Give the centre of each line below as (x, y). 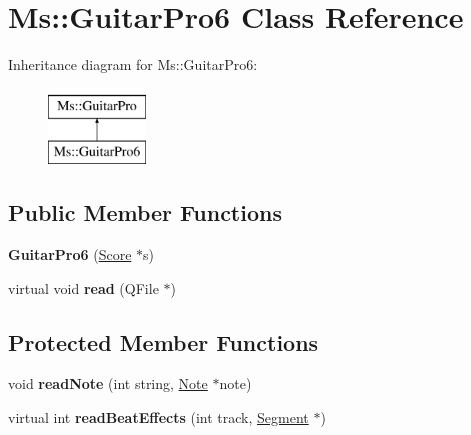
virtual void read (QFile (83, 287)
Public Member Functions (145, 212)
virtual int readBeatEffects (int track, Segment (158, 417)
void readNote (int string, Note (108, 383)
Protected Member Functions (163, 341)
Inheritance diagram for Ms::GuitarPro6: (133, 64)
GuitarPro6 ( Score (70, 254)
